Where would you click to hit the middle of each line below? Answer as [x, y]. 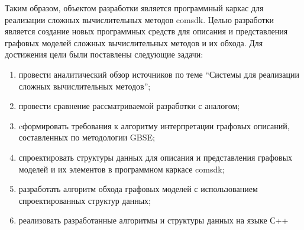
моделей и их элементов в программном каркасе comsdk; [122, 169]
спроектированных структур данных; [85, 200]
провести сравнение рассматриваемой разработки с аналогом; [129, 106]
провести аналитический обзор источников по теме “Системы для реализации [159, 74]
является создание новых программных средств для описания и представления [146, 31]
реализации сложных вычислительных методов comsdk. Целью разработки [139, 19]
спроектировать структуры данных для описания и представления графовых [156, 157]
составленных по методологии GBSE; [87, 137]
